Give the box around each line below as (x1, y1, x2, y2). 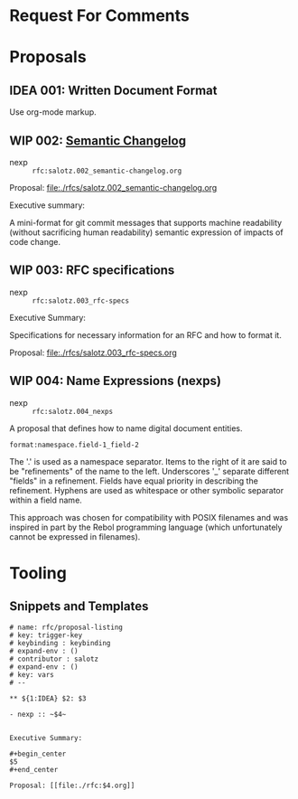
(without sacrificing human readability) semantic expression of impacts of (9, 227, 284, 238)
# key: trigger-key (9, 630, 83, 640)
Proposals (9, 47, 88, 68)
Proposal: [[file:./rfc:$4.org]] (9, 781, 135, 790)
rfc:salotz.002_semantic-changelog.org (32, 166, 182, 175)
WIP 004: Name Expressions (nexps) (9, 373, 221, 389)
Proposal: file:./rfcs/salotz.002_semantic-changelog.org (9, 183, 218, 193)
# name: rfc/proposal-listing (9, 623, 124, 632)
